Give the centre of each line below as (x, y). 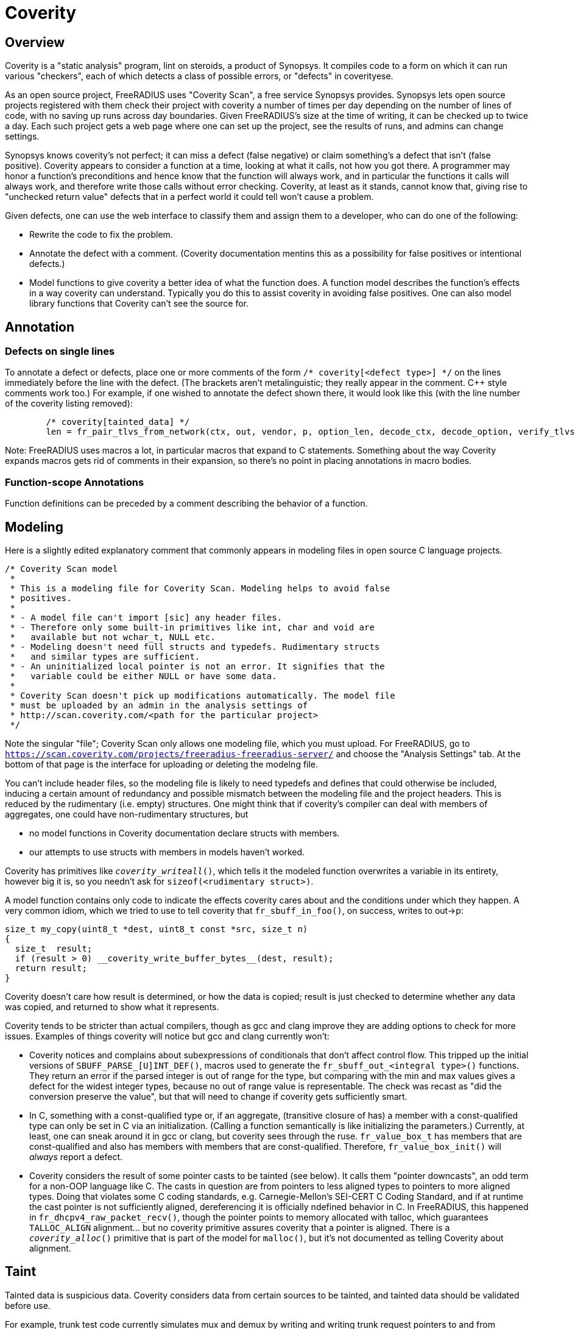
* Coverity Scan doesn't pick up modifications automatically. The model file (203, 695)
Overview (35, 42)
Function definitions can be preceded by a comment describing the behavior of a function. (186, 504)
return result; (51, 968)
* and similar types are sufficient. (105, 656)
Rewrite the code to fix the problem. (101, 235)
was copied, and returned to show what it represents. (112, 1007)
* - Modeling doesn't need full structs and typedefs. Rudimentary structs (195, 647)
